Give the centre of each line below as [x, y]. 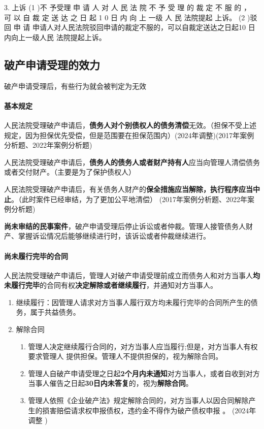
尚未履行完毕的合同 [36, 256]
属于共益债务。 [55, 312]
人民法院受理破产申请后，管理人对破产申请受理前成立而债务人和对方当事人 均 [132, 275]
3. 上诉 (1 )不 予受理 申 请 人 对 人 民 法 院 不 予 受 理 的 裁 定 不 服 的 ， [128, 7]
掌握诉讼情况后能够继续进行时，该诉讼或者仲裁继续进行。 [114, 236]
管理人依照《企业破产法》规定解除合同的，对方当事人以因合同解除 [138, 400]
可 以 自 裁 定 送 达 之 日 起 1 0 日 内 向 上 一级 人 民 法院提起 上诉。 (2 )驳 [131, 17]
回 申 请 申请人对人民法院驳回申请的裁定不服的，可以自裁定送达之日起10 [125, 27]
